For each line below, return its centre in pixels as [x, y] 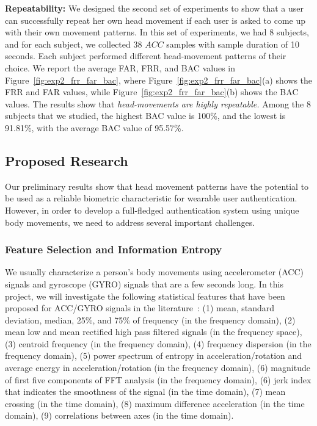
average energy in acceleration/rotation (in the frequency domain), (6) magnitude [158, 368]
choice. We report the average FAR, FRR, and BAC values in [120, 67]
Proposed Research [67, 160]
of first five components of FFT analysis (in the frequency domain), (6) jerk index [158, 379]
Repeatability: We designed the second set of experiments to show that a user [155, 8]
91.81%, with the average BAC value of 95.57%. [94, 127]
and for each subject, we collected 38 [74, 44]
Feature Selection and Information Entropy [114, 249]
